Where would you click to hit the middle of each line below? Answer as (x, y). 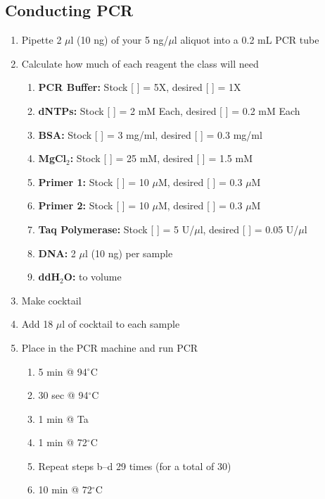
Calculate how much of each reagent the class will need (140, 63)
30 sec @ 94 (63, 395)
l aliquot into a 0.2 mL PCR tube (247, 40)
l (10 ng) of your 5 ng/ (120, 40)
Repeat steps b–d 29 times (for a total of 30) (135, 466)
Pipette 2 (42, 40)
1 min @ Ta (63, 418)
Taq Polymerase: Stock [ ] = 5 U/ (116, 229)
